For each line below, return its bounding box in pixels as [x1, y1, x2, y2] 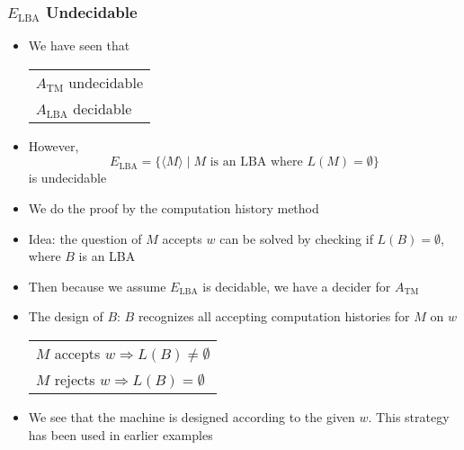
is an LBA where [210, 156, 303, 169]
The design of [28, 307, 103, 326]
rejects [54, 368, 95, 390]
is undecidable [28, 168, 107, 187]
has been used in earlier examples [28, 425, 213, 444]
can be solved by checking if [219, 229, 373, 247]
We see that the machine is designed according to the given [28, 407, 355, 426]
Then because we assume [28, 276, 166, 295]
